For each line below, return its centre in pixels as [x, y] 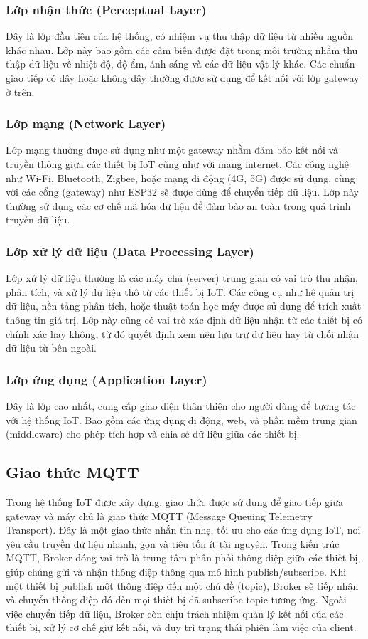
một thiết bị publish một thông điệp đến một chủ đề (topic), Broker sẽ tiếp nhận [182, 585]
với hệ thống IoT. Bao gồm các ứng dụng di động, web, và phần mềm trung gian [182, 419]
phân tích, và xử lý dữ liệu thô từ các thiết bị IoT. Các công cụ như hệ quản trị [180, 291]
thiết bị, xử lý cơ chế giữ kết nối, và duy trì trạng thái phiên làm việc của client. [181, 627]
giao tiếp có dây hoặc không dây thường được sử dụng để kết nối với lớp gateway [183, 78]
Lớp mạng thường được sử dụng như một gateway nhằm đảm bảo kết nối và [172, 150]
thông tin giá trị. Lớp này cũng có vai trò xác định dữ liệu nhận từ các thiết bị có [184, 319]
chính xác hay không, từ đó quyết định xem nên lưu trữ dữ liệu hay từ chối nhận [183, 333]
